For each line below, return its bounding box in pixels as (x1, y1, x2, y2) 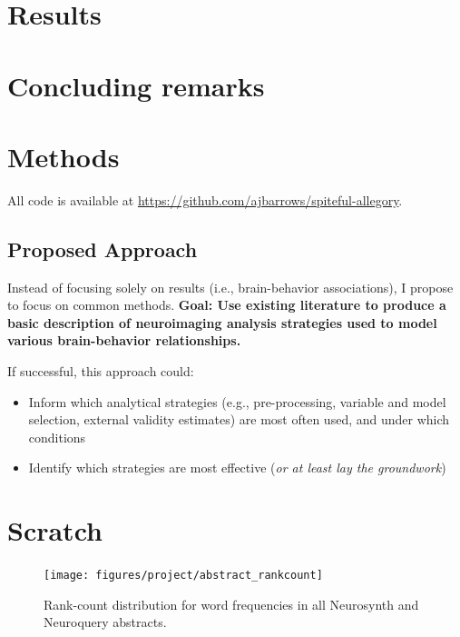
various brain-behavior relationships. (7, 331, 241, 350)
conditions (28, 427, 86, 446)
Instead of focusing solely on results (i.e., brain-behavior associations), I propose (7, 277, 454, 296)
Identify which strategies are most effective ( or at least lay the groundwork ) (28, 458, 446, 477)
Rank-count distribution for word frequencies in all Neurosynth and (44, 594, 419, 613)
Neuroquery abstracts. (44, 612, 167, 632)
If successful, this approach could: (7, 362, 194, 381)
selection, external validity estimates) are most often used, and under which (28, 410, 450, 429)
